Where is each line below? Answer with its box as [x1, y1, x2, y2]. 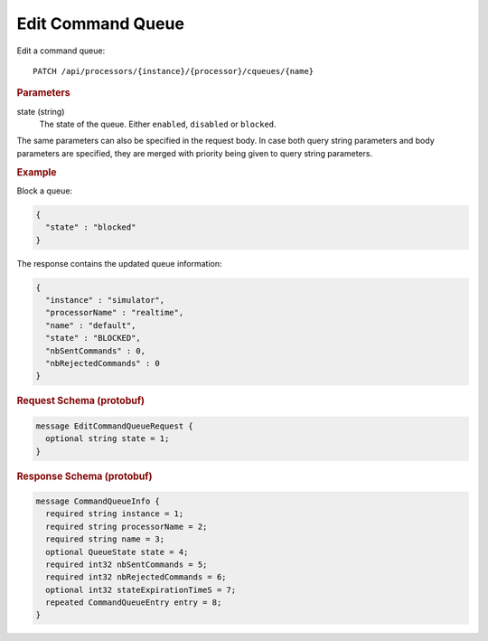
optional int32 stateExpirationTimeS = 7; [45, 584, 237, 595]
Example [16, 165, 58, 178]
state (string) [16, 106, 65, 117]
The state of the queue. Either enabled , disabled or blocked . [39, 118, 277, 129]
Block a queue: [16, 185, 72, 196]
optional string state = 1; [45, 434, 170, 444]
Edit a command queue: [16, 45, 106, 56]
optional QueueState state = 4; [45, 547, 189, 557]
